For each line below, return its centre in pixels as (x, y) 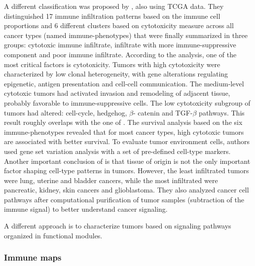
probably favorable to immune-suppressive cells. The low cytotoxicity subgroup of (127, 102)
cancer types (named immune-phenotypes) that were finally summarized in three (126, 35)
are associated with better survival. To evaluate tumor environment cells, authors (127, 141)
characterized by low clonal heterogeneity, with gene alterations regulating (116, 74)
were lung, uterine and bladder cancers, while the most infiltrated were (111, 180)
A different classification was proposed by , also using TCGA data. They (114, 6)
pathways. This (222, 112)
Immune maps (33, 257)
